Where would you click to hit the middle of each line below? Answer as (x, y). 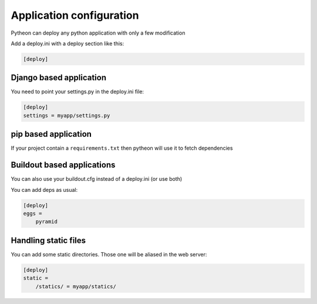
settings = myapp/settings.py (67, 115)
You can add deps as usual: (44, 190)
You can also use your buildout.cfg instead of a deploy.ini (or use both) (97, 179)
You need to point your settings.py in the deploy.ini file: (77, 92)
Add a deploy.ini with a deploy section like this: (68, 43)
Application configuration (75, 15)
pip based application (51, 134)
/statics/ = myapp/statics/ (76, 286)
